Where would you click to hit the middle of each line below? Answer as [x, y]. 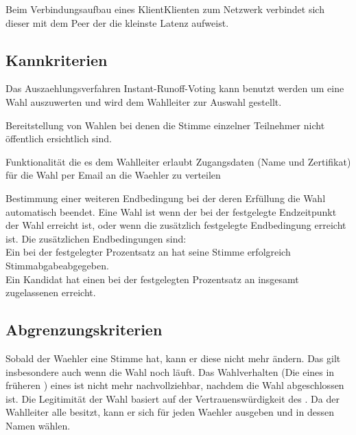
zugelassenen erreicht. [51, 292]
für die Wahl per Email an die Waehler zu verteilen [113, 175]
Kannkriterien [57, 59]
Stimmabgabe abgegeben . [57, 265]
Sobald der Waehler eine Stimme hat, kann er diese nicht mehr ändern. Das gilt [173, 358]
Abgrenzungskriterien [84, 330]
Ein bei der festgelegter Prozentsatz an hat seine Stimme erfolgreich [148, 252]
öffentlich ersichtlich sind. [59, 138]
